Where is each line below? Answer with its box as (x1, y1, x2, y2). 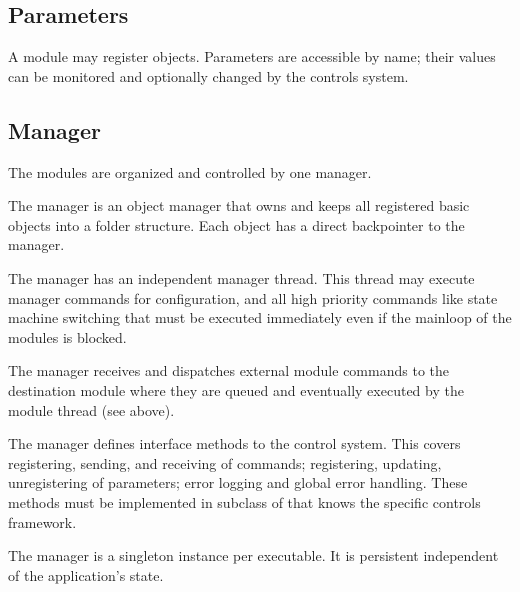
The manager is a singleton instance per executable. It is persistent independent (8, 545, 499, 566)
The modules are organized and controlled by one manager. (8, 161, 372, 182)
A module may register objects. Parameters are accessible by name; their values (8, 46, 496, 67)
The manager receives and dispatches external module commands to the (8, 360, 449, 381)
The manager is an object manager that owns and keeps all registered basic (8, 195, 470, 216)
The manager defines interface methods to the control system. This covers (8, 433, 461, 454)
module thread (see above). (8, 399, 175, 420)
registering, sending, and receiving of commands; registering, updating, (8, 452, 442, 473)
